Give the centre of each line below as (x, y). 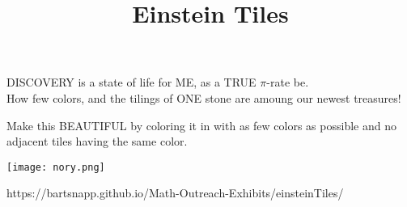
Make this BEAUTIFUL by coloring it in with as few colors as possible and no (201, 125)
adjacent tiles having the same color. (97, 141)
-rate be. (288, 82)
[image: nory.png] (56, 167)
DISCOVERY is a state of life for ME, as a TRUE (131, 82)
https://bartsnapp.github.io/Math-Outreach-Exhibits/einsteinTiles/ (175, 193)
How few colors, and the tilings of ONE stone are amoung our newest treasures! (204, 97)
